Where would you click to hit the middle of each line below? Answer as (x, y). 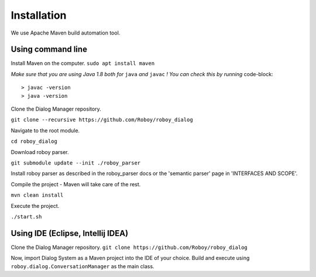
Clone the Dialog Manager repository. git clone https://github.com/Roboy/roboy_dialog (129, 247)
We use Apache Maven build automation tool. (66, 33)
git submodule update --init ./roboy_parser (76, 163)
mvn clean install (37, 195)
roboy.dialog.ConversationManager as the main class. (83, 266)
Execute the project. (35, 206)
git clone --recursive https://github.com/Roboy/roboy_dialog (102, 120)
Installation (39, 15)
